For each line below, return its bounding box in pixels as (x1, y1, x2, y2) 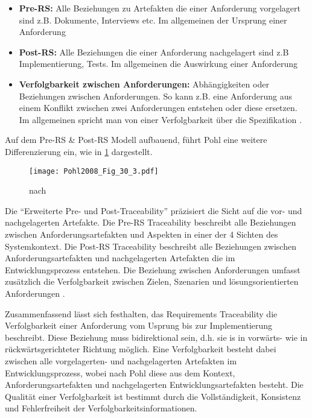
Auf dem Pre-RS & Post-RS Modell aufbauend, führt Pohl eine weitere (5, 133, 267, 146)
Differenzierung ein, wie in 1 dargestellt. (5, 145, 153, 157)
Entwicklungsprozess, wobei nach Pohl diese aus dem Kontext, (5, 366, 235, 379)
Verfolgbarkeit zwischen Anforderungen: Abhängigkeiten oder (19, 77, 269, 90)
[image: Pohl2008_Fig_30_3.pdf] (29, 166, 159, 176)
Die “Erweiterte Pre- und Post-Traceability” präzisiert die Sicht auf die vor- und (5, 204, 302, 217)
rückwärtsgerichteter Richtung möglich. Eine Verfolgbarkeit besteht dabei (5, 343, 276, 355)
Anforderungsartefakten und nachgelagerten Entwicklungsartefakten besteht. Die (5, 378, 304, 391)
